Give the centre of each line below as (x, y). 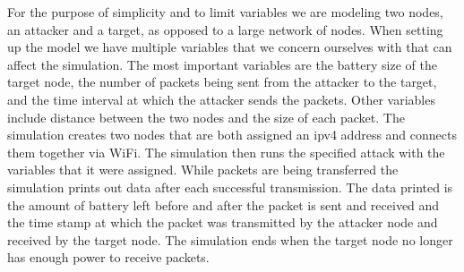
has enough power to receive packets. (108, 257)
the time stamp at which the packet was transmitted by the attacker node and (223, 222)
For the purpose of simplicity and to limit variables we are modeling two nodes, (225, 12)
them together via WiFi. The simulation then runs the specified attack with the (226, 152)
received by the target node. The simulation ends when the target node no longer (230, 239)
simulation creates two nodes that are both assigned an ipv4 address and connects (232, 135)
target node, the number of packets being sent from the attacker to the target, (222, 82)
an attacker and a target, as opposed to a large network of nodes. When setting (225, 29)
